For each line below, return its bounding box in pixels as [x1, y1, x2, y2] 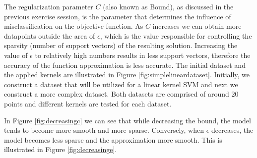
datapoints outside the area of [4, 30, 95, 41]
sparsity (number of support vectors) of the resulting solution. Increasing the [4, 40, 238, 51]
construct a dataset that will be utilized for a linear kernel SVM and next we [4, 79, 238, 89]
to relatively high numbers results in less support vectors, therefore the [35, 50, 251, 60]
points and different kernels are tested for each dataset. [4, 98, 172, 108]
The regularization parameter [4, 1, 93, 11]
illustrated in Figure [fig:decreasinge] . [4, 144, 117, 155]
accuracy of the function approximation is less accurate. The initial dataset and [4, 59, 246, 70]
